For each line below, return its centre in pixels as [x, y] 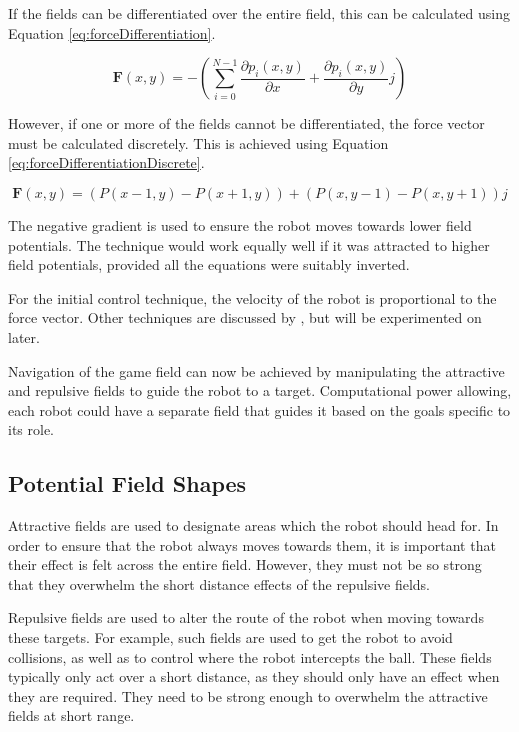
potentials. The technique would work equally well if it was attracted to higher [249, 244]
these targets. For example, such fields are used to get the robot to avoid [230, 637]
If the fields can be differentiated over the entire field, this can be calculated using [259, 13]
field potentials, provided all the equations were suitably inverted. [209, 264]
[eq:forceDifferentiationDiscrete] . [106, 162]
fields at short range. [71, 715]
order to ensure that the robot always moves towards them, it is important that [252, 544]
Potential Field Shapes [127, 483]
